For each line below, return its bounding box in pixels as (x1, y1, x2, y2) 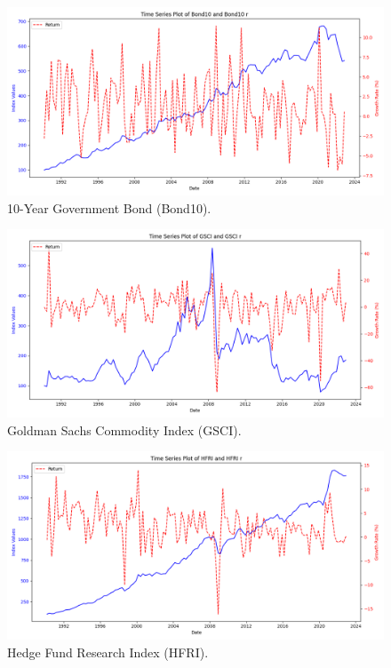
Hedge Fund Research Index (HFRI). (7, 642, 209, 661)
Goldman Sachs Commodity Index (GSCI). (7, 420, 242, 439)
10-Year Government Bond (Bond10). (7, 198, 211, 217)
